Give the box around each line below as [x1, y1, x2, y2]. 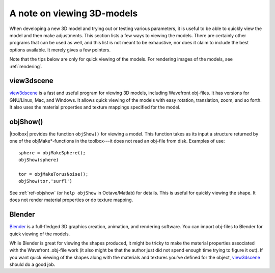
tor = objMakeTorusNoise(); [18, 171, 89, 177]
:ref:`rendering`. [9, 63, 43, 69]
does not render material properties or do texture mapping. [9, 197, 133, 203]
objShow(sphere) [18, 157, 59, 163]
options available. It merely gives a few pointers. [9, 46, 111, 53]
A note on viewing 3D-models [9, 8, 138, 19]
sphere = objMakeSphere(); [18, 150, 86, 155]
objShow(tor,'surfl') [18, 178, 72, 184]
